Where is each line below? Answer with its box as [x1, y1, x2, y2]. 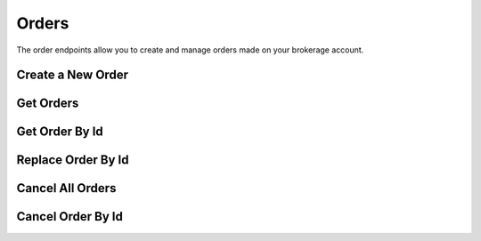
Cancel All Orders [16, 181, 117, 196]
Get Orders [16, 96, 79, 111]
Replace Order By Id [16, 152, 129, 168]
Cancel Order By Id [16, 209, 124, 224]
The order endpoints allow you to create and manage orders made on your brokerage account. [16, 44, 364, 55]
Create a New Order [16, 68, 129, 83]
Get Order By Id [16, 125, 104, 140]
